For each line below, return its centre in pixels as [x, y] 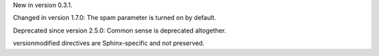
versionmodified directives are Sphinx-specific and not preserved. [109, 43]
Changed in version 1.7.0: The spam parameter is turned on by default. [115, 18]
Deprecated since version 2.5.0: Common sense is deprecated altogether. [120, 30]
